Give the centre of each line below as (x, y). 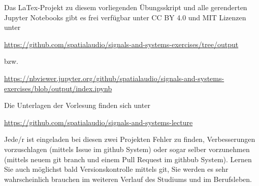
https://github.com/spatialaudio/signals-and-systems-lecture (99, 122)
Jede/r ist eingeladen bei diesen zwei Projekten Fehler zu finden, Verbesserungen (130, 139)
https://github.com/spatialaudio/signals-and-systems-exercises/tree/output (121, 44)
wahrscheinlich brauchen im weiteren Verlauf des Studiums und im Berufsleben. (128, 179)
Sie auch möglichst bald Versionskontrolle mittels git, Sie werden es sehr (116, 169)
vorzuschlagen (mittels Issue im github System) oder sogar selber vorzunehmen (127, 149)
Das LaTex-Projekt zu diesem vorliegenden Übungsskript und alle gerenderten (126, 7)
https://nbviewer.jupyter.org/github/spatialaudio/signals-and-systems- (114, 78)
